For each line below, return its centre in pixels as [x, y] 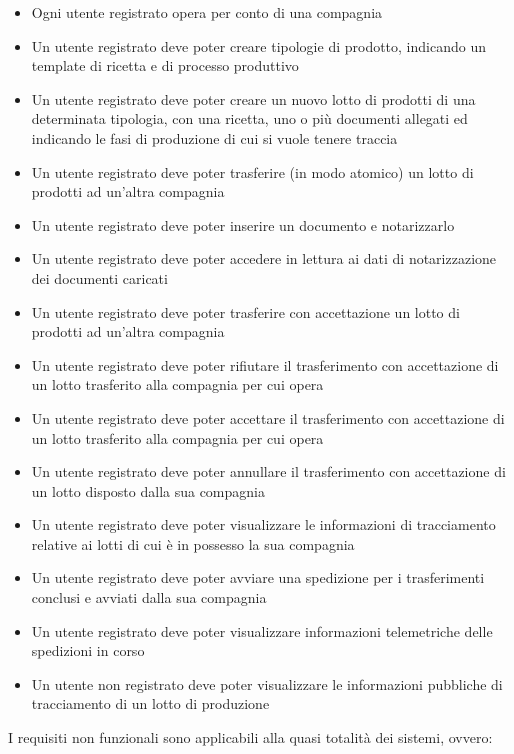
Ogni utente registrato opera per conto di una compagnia [207, 12]
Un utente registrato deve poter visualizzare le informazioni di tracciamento [263, 524]
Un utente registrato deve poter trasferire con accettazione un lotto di [245, 311]
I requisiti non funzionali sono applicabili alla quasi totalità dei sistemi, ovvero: [250, 737]
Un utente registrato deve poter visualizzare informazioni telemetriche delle [262, 630]
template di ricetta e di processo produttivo [165, 65]
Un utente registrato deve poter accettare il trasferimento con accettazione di [268, 417]
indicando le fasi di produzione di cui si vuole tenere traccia [214, 137]
